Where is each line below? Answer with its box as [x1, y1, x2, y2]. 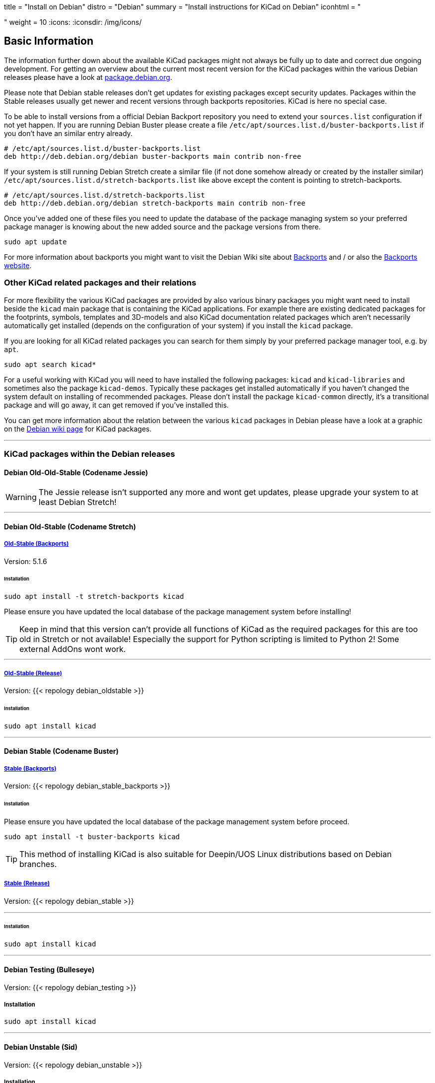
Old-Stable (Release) [4, 669, 62, 677]
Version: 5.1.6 [4, 557, 47, 566]
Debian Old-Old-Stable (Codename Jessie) [4, 468, 148, 477]
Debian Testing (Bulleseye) [4, 965, 95, 974]
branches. [19, 859, 57, 869]
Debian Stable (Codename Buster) [4, 747, 119, 756]
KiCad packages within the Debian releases [4, 448, 175, 459]
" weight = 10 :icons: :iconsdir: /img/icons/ [4, 18, 142, 26]
